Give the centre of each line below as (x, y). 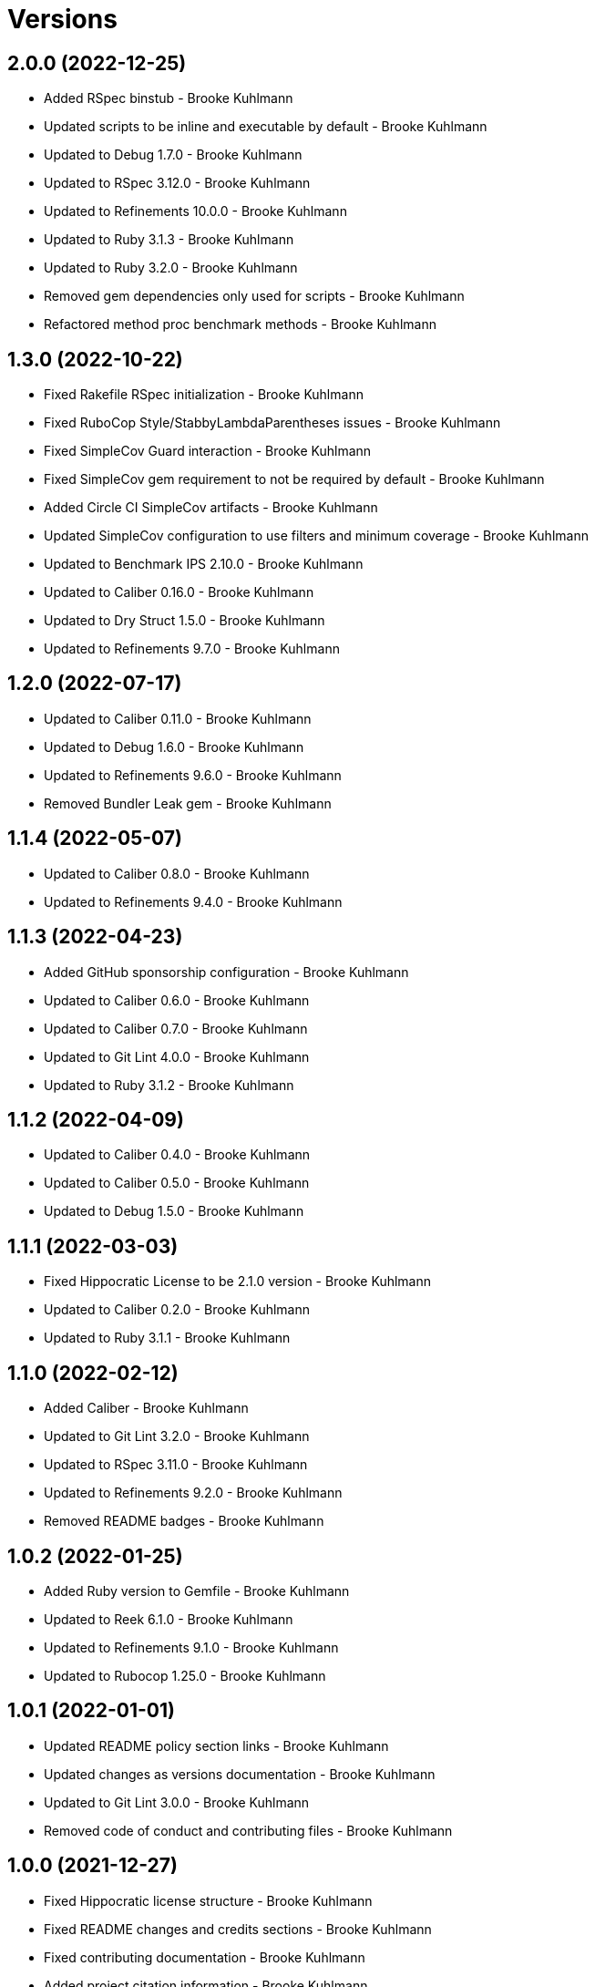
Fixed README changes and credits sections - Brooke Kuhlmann (238, 1929)
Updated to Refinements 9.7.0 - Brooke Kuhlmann (192, 649)
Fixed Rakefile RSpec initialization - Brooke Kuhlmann (204, 395)
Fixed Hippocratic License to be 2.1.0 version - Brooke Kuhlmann (237, 1282)
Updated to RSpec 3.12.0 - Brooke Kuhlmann (177, 183)
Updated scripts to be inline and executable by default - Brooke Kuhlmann (266, 127)
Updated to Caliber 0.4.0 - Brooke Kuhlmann (177, 1155)
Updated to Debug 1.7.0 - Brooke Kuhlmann (173, 155)
